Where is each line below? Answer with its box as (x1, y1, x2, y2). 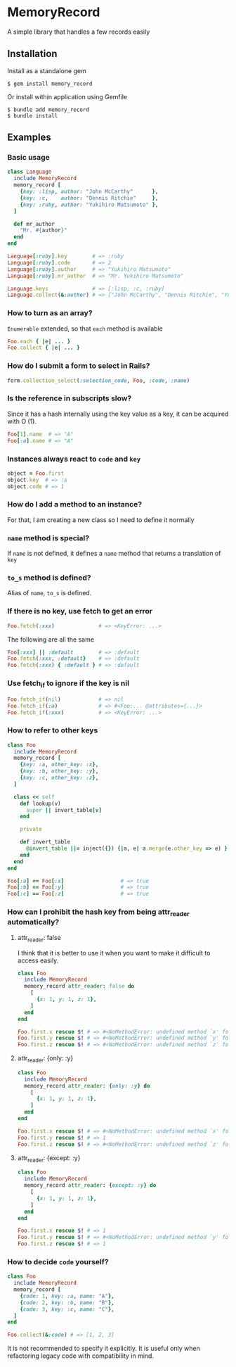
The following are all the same (7, 635, 95, 644)
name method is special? (7, 533, 90, 542)
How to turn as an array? (7, 308, 93, 318)
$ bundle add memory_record (7, 106, 90, 113)
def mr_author (13, 220, 55, 227)
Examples (7, 132, 51, 144)
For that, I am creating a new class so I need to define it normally (7, 515, 195, 524)
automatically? (7, 917, 60, 927)
